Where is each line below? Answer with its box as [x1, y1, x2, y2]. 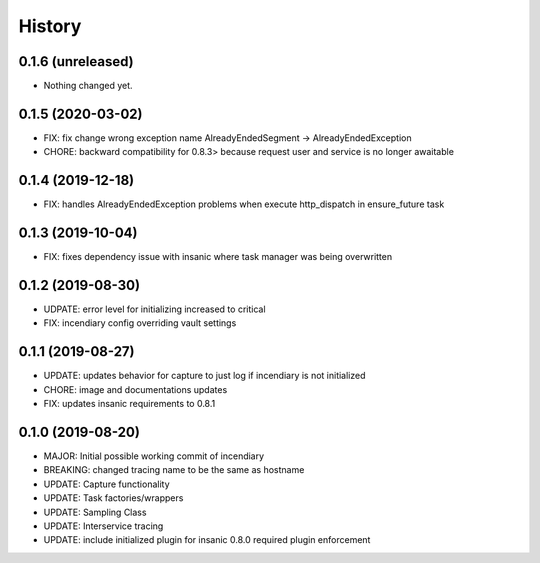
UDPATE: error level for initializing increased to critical [43, 303, 266, 315]
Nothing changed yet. [43, 80, 134, 92]
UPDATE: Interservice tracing [43, 520, 164, 532]
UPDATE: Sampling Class [43, 506, 147, 518]
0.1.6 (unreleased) [18, 53, 134, 70]
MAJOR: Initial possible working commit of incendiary [43, 450, 265, 462]
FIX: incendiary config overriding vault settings [43, 317, 237, 329]
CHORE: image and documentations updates [43, 383, 228, 395]
